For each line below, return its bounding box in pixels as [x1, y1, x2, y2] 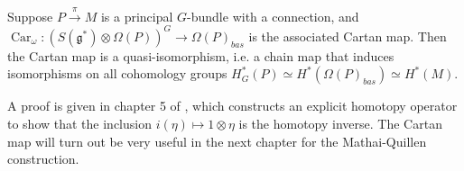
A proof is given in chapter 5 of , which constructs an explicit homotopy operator [7, 96, 458, 115]
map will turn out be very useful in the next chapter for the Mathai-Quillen [7, 131, 427, 150]
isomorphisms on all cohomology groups [7, 64, 227, 83]
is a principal [100, 6, 173, 25]
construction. [7, 149, 79, 168]
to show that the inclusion [7, 114, 152, 133]
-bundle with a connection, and [187, 6, 359, 25]
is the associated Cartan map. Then [248, 26, 447, 45]
